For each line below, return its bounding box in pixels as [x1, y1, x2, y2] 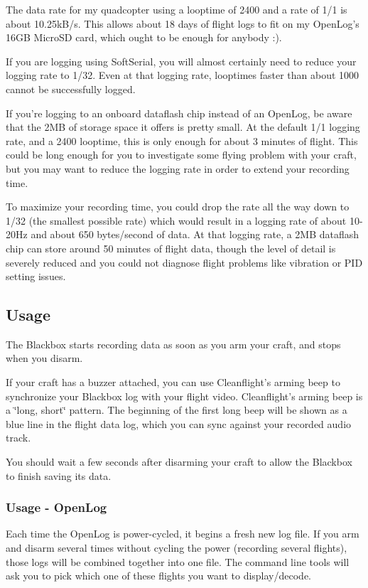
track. [6, 430, 31, 445]
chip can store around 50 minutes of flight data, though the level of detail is [6, 240, 336, 255]
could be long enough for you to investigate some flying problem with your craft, [6, 147, 357, 162]
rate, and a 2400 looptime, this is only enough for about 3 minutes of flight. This [6, 133, 358, 148]
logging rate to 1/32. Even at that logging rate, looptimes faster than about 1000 [6, 68, 359, 82]
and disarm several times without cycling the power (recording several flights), [6, 540, 347, 555]
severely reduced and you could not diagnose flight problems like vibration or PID [6, 255, 363, 269]
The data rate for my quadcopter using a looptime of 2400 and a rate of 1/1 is [6, 2, 347, 16]
